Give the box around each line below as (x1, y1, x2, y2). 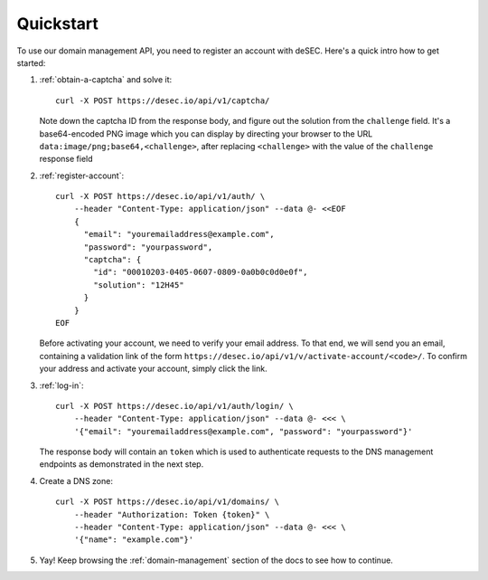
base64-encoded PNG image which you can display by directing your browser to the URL (39, 128, 373, 139)
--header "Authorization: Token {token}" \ (73, 509, 270, 519)
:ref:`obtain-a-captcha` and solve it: (39, 74, 173, 85)
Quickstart (16, 14, 99, 33)
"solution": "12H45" (93, 280, 184, 290)
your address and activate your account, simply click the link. (39, 363, 267, 375)
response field (39, 154, 94, 165)
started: (16, 57, 46, 68)
